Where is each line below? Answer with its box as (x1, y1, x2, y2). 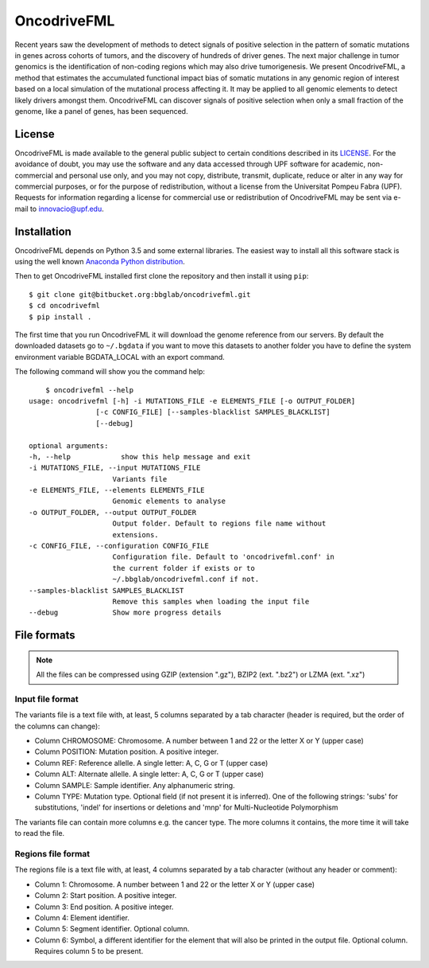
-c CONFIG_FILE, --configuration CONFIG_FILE (29, 541, 210, 551)
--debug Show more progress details (29, 608, 222, 617)
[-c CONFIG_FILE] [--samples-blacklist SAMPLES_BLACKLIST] (95, 408, 330, 417)
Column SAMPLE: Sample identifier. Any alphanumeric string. (34, 780, 235, 790)
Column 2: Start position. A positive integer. (34, 891, 177, 900)
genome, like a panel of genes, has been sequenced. (14, 106, 188, 115)
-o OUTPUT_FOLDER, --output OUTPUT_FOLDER (29, 508, 197, 517)
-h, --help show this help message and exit (29, 452, 251, 461)
